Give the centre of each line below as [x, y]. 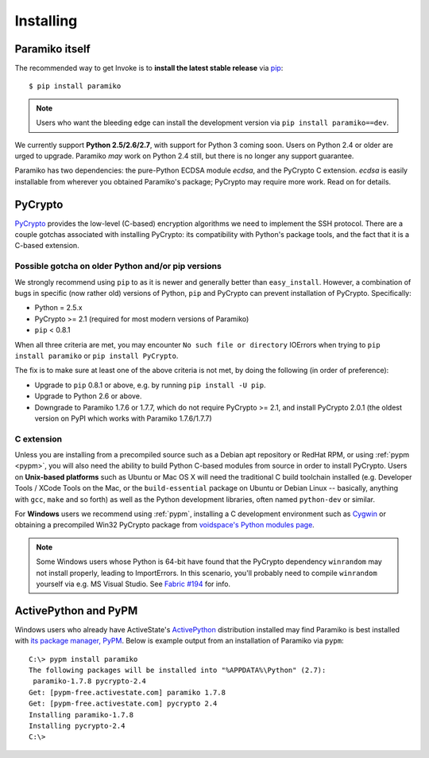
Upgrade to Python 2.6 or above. [88, 396]
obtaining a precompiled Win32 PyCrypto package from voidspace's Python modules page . [165, 525]
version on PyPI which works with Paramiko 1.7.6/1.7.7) [123, 418]
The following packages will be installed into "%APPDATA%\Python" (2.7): [178, 671]
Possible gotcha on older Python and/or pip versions [118, 266]
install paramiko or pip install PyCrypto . [97, 356]
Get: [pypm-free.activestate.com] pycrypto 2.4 [123, 704]
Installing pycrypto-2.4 [77, 726]
